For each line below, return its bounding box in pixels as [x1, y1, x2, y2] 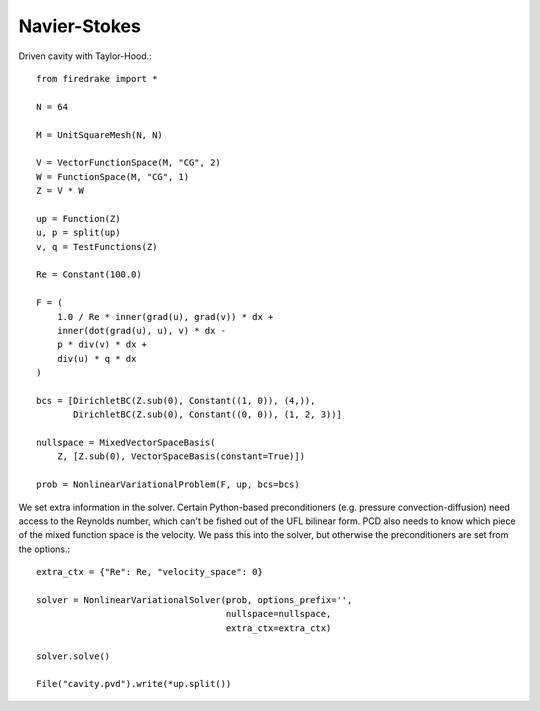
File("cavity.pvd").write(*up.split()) [36, 678, 232, 690]
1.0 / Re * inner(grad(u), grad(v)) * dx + [56, 311, 274, 322]
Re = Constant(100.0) [36, 269, 142, 280]
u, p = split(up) [36, 227, 121, 239]
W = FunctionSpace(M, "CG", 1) [36, 171, 190, 182]
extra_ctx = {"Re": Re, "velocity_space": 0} [36, 566, 264, 578]
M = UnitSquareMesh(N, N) [36, 129, 164, 140]
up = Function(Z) [36, 213, 121, 224]
